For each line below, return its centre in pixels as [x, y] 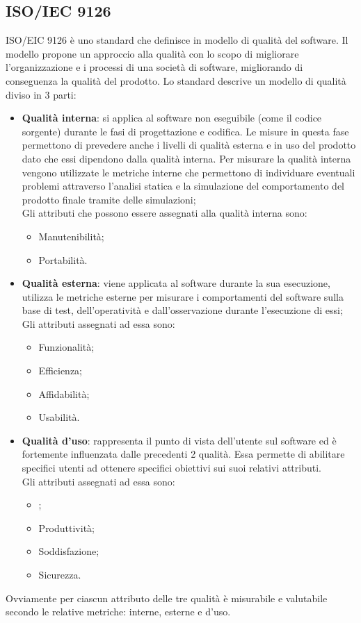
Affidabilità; [64, 393]
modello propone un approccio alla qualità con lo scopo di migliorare [152, 53]
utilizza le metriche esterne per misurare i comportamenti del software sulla [183, 296]
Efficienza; [61, 371]
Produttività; [66, 528]
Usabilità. [59, 417]
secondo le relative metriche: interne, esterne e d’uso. [118, 612]
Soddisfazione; [69, 551]
